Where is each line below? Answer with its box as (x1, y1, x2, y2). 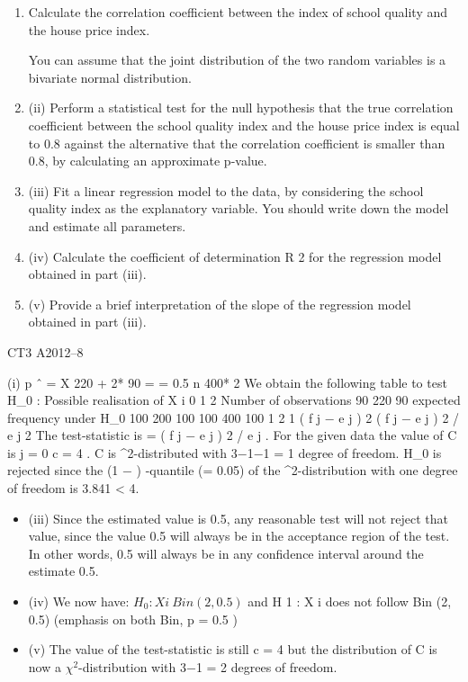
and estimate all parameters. (28, 216, 186, 235)
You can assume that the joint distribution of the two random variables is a (28, 50, 446, 69)
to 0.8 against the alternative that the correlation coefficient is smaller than (28, 133, 445, 152)
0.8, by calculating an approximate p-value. (28, 151, 267, 170)
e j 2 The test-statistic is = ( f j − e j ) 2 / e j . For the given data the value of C (7, 426, 457, 444)
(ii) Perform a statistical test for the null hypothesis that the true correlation (28, 98, 454, 117)
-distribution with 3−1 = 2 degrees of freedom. (78, 657, 337, 676)
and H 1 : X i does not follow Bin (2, (247, 592, 452, 611)
